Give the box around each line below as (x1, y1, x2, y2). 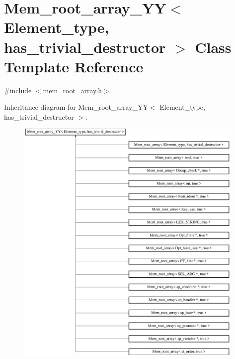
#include (4, 85, 32, 95)
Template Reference (4, 56, 144, 76)
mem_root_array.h (43, 85, 102, 95)
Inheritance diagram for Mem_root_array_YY (4, 102, 148, 112)
